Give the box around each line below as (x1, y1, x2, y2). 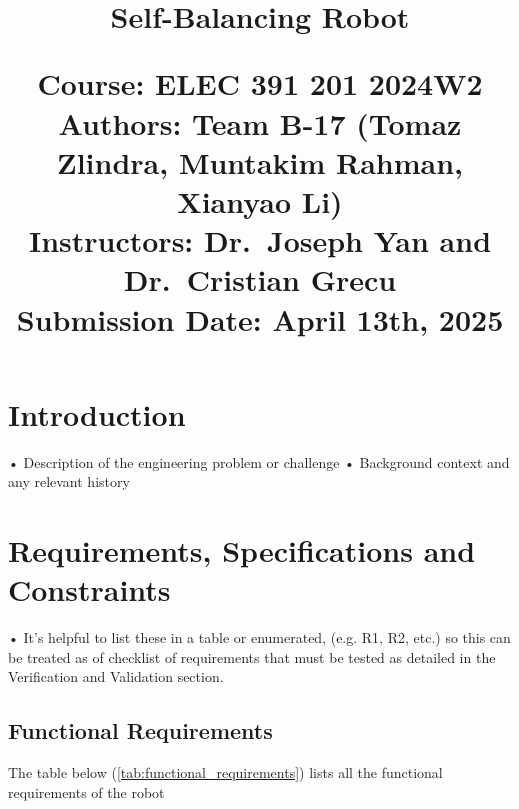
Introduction (8, 393, 186, 434)
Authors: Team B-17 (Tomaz (58, 102, 462, 143)
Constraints (8, 569, 171, 610)
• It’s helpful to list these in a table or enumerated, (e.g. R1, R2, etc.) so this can (8, 627, 511, 648)
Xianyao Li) (177, 180, 343, 221)
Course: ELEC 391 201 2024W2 (37, 63, 483, 104)
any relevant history (8, 471, 130, 492)
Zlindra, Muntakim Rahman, (56, 141, 464, 182)
